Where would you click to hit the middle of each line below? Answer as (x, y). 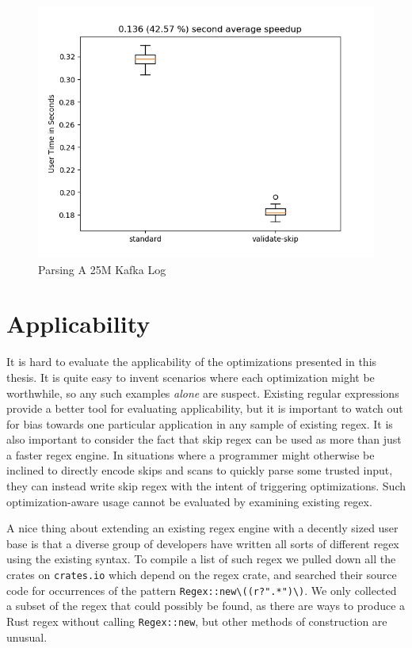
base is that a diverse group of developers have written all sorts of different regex (203, 543)
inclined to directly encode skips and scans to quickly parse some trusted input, (200, 470)
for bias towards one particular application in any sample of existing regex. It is (200, 423)
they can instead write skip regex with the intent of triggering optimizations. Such (206, 486)
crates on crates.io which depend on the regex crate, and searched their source (202, 575)
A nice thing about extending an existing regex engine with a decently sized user (202, 528)
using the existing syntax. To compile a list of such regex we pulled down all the (201, 559)
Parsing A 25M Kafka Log (102, 269)
